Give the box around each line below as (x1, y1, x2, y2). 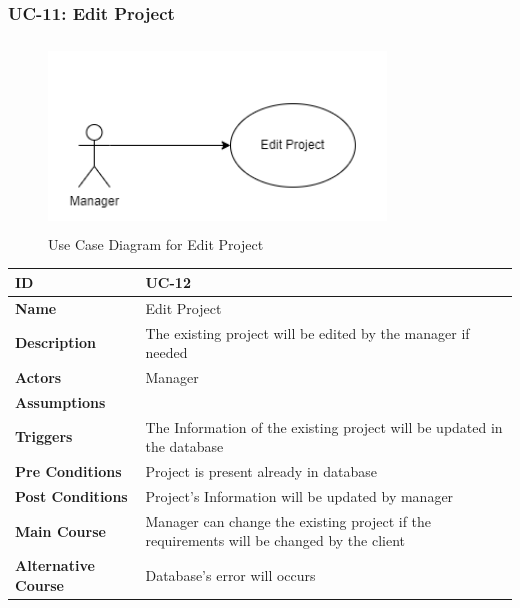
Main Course (15, 520, 106, 541)
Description (15, 332, 97, 353)
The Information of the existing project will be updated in (145, 416, 503, 437)
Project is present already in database (145, 461, 377, 482)
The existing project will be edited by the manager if (145, 322, 470, 343)
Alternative (15, 555, 95, 576)
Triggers (15, 426, 73, 447)
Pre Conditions (15, 461, 122, 482)
